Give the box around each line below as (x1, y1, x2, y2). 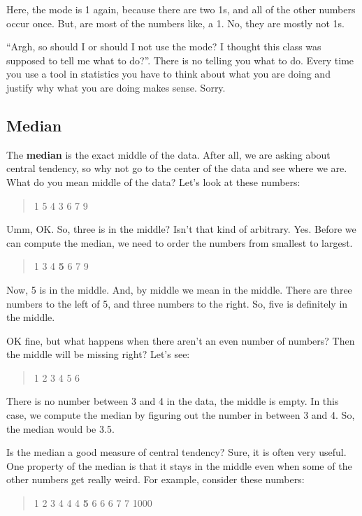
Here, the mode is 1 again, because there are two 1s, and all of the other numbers (6, 2, 356, 16)
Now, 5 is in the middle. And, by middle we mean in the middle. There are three (6, 282, 352, 296)
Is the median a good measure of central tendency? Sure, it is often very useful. (6, 445, 347, 459)
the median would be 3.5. (6, 421, 115, 436)
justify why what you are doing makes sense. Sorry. (6, 80, 226, 94)
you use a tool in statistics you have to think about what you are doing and (6, 66, 331, 81)
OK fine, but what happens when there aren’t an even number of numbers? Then (6, 333, 355, 347)
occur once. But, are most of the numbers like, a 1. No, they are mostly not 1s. (6, 15, 345, 30)
